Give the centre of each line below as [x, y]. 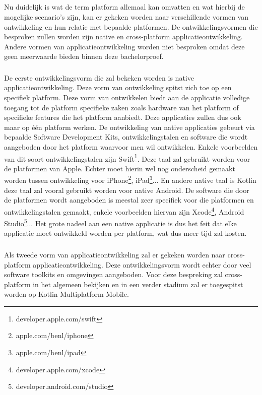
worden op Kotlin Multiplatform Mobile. [67, 294]
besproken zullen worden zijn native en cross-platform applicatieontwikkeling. [123, 37]
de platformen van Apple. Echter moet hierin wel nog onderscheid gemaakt [120, 168]
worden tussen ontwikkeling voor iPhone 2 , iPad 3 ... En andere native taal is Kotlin [130, 179]
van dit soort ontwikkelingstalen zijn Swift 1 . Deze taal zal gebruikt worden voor [127, 158]
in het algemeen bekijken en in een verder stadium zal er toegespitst [138, 284]
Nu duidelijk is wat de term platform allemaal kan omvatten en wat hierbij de [124, 7]
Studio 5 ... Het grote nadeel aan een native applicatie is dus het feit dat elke [120, 222]
